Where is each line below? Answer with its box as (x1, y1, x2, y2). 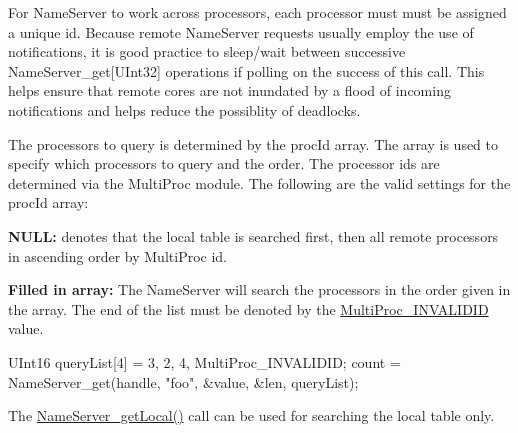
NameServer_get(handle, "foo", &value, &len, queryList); (8, 371, 359, 392)
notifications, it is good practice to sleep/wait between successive (8, 41, 406, 62)
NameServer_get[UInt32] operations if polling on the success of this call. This (8, 60, 485, 81)
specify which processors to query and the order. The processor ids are (8, 153, 440, 174)
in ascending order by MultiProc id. (8, 245, 227, 266)
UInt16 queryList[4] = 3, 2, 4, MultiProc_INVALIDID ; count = (8, 351, 401, 372)
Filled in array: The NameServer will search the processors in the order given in (8, 279, 511, 300)
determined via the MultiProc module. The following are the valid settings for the (8, 172, 511, 193)
